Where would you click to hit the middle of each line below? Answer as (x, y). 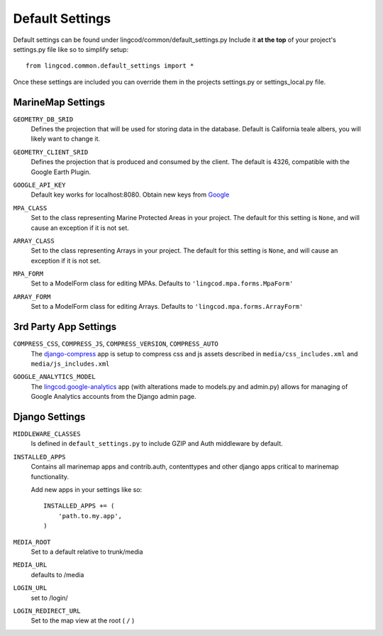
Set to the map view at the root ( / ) (83, 620)
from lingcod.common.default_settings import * (110, 66)
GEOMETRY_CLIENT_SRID (51, 152)
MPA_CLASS (30, 208)
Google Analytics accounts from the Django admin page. (113, 397)
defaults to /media (57, 574)
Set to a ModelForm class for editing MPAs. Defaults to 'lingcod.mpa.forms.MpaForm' (162, 283)
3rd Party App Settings (65, 327)
